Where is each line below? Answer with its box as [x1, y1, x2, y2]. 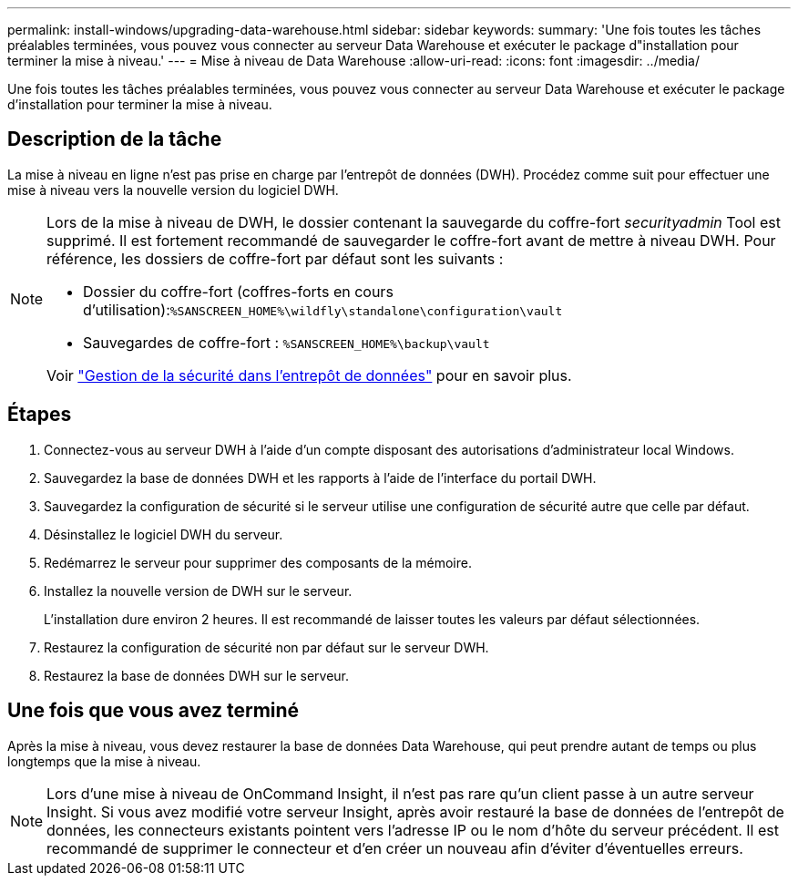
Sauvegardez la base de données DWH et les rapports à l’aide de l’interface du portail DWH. [44, 469, 597, 486]
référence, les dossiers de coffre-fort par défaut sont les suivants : [46, 249, 504, 268]
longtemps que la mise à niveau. [7, 753, 201, 769]
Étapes [7, 403, 72, 426]
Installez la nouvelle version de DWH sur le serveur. [44, 582, 353, 599]
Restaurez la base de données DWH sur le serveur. [44, 667, 350, 683]
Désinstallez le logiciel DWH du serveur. [44, 526, 283, 542]
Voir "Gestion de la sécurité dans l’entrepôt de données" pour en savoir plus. [46, 365, 572, 385]
